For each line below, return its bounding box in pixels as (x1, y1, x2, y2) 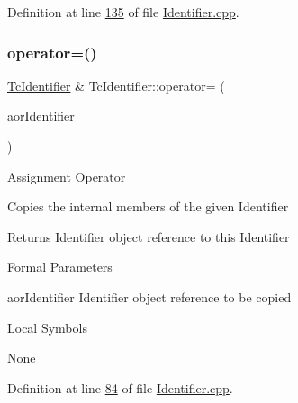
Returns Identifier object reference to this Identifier (7, 227, 290, 246)
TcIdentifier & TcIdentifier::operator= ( (7, 76, 225, 94)
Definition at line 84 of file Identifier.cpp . (7, 378, 233, 397)
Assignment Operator (7, 166, 126, 185)
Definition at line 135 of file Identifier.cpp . (7, 3, 239, 21)
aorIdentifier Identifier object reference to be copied (7, 287, 292, 306)
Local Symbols (7, 318, 87, 336)
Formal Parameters (7, 257, 113, 276)
